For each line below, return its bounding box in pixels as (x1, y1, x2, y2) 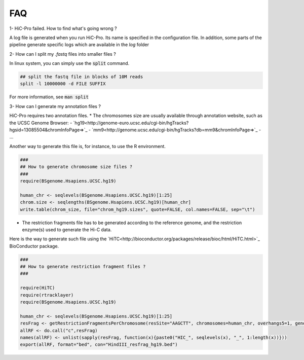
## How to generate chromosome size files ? (20, 164, 133, 170)
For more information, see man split (9, 94, 89, 100)
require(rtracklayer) (20, 292, 74, 298)
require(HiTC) (20, 285, 55, 291)
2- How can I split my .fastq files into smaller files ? (9, 51, 116, 57)
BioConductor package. (9, 243, 59, 249)
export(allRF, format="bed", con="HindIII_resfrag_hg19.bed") (20, 342, 178, 347)
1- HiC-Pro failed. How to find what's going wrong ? (9, 25, 117, 31)
